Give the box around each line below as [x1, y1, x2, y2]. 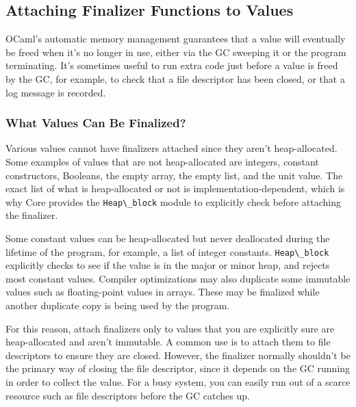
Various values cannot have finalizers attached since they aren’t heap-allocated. [5, 141, 338, 155]
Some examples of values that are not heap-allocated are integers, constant [5, 154, 319, 168]
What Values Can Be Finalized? [5, 114, 186, 131]
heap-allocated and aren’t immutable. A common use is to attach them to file [5, 334, 331, 349]
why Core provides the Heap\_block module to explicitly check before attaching [5, 194, 341, 209]
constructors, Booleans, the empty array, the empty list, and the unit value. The [5, 168, 343, 182]
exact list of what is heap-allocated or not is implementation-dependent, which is [5, 181, 345, 196]
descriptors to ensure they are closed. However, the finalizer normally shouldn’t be [5, 347, 351, 362]
